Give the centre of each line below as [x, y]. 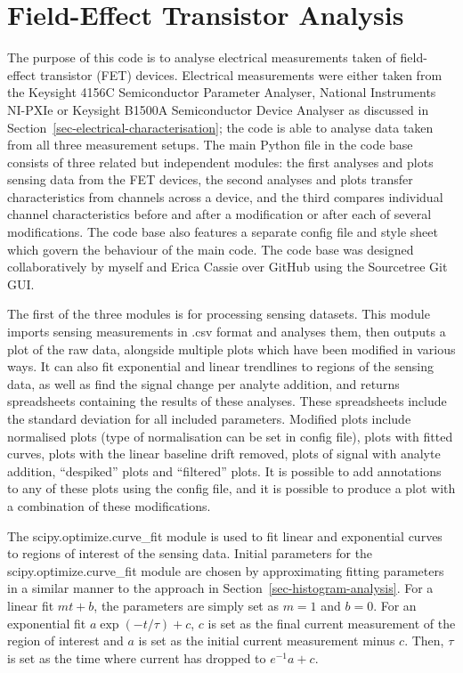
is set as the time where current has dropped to [137, 657]
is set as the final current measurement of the [332, 623]
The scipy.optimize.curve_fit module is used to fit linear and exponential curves [225, 535]
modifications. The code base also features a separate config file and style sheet [223, 232]
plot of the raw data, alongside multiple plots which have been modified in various [231, 349]
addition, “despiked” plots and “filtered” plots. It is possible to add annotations [224, 470]
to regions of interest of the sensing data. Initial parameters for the [190, 553]
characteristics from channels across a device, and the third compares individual [225, 196]
